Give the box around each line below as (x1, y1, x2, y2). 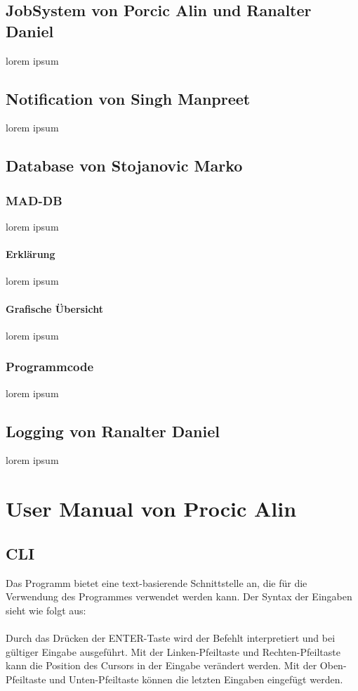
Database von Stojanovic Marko (6, 155, 243, 176)
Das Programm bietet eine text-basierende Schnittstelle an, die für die (6, 575, 307, 590)
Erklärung (6, 247, 55, 261)
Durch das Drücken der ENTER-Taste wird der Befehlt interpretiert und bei (6, 630, 336, 645)
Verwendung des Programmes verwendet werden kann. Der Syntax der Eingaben (6, 589, 352, 604)
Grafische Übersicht (6, 301, 103, 316)
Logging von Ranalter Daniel (6, 420, 220, 441)
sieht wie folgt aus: (6, 602, 86, 617)
